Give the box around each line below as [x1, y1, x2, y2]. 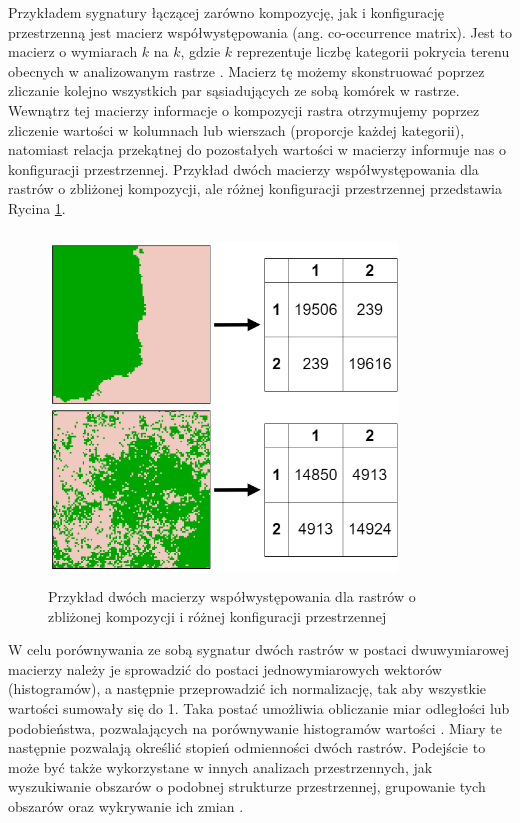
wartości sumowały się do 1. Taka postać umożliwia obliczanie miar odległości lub [8, 698, 510, 719]
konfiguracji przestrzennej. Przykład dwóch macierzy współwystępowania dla [8, 158, 479, 179]
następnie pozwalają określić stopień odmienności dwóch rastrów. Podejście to [8, 737, 486, 758]
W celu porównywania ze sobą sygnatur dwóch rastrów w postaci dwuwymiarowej [8, 639, 509, 660]
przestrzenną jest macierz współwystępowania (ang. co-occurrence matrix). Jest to [8, 21, 513, 42]
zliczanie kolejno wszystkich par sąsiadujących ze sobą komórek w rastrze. [8, 80, 460, 101]
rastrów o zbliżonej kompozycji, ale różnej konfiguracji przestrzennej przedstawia [8, 178, 503, 199]
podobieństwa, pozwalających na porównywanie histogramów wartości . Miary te [8, 717, 502, 738]
